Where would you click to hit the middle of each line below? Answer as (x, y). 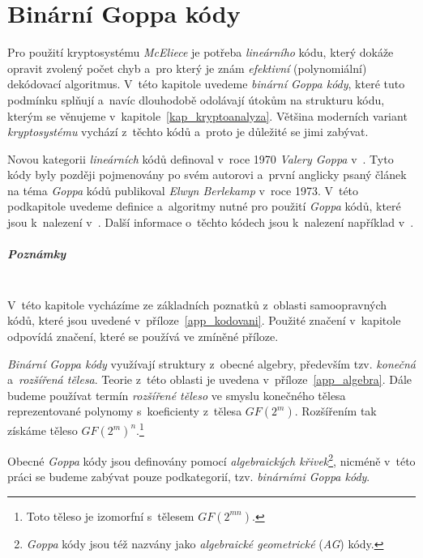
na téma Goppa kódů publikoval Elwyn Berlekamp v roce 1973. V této (183, 190)
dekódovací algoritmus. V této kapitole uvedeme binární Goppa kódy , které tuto (206, 84)
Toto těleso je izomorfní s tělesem (110, 515)
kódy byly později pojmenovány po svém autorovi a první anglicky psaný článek (207, 175)
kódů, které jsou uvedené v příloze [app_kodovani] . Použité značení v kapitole (204, 320)
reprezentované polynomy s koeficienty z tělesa (125, 411)
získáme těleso (43, 430)
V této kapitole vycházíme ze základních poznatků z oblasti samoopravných (197, 304)
